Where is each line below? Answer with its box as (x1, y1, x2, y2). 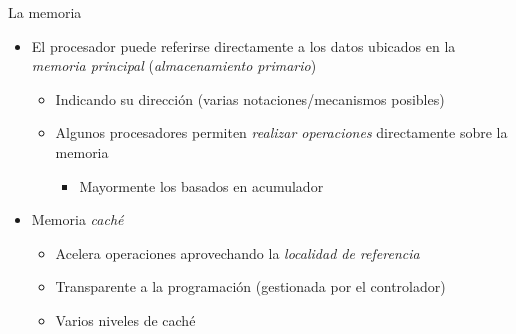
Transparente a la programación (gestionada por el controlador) (55, 276, 446, 297)
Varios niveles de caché (55, 309, 196, 330)
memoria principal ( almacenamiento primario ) (31, 55, 317, 76)
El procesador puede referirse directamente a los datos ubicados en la (31, 35, 456, 56)
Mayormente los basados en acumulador (79, 175, 324, 196)
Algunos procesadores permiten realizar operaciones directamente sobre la (55, 122, 508, 143)
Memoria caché (31, 209, 124, 230)
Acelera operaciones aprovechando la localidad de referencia (55, 242, 420, 263)
